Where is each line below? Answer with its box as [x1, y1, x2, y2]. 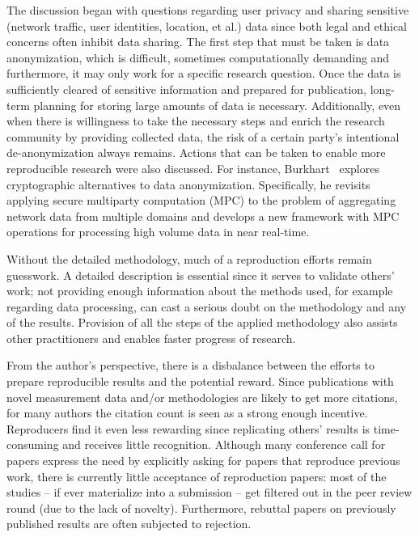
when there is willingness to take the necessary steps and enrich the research [6, 112, 385, 129]
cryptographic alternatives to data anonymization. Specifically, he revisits [6, 175, 370, 192]
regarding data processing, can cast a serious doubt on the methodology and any [6, 298, 407, 315]
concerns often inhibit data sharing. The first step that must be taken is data [6, 33, 390, 50]
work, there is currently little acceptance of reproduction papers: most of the [6, 467, 387, 484]
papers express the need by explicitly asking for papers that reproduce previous [6, 452, 400, 469]
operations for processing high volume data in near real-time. [6, 223, 310, 240]
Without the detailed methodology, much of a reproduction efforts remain [6, 250, 372, 267]
